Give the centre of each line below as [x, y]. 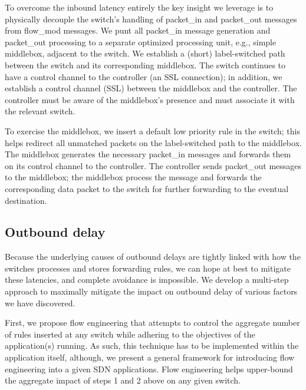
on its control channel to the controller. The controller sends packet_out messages [153, 165]
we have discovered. [40, 303]
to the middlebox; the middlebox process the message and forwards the [133, 177]
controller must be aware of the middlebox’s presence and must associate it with [150, 99]
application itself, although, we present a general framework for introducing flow [150, 357]
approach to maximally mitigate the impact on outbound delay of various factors [151, 291]
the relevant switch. [40, 111]
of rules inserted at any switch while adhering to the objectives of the [130, 334]
